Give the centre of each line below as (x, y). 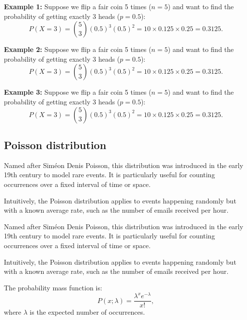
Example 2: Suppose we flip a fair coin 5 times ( (78, 49)
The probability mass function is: (53, 287)
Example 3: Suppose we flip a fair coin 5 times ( (78, 92)
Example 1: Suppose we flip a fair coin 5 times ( (78, 6)
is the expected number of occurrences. (87, 312)
